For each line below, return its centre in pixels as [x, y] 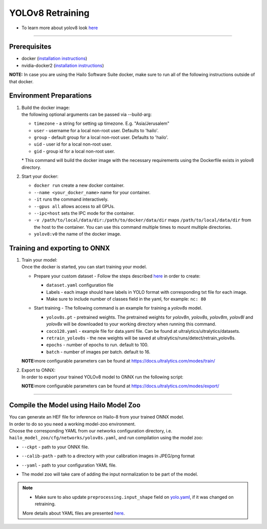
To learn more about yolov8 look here [60, 28]
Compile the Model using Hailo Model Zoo [75, 405]
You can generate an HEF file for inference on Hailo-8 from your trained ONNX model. [97, 417]
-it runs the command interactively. [71, 199]
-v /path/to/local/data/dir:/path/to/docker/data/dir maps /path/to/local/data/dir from [143, 220]
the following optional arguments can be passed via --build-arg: [87, 114]
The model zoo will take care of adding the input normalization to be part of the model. [110, 474]
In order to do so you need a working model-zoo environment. [72, 424]
